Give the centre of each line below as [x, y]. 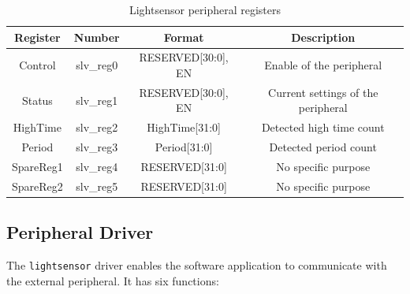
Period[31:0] [184, 147]
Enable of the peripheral [323, 65]
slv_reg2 [97, 127]
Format [184, 37]
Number [97, 37]
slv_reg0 [97, 65]
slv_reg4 [97, 166]
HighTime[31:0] [184, 127]
